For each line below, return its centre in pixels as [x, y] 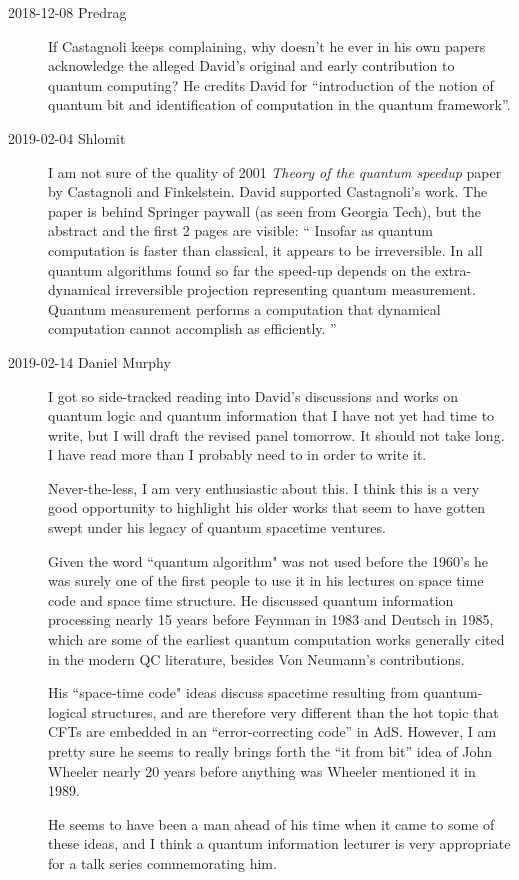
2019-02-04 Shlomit [67, 137]
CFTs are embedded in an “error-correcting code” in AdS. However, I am [272, 731]
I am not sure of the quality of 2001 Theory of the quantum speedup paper [275, 171]
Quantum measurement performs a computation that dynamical [244, 308]
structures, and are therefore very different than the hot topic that [295, 711]
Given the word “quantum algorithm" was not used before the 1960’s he [268, 560]
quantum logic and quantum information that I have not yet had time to [271, 415]
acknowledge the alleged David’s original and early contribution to [251, 65]
